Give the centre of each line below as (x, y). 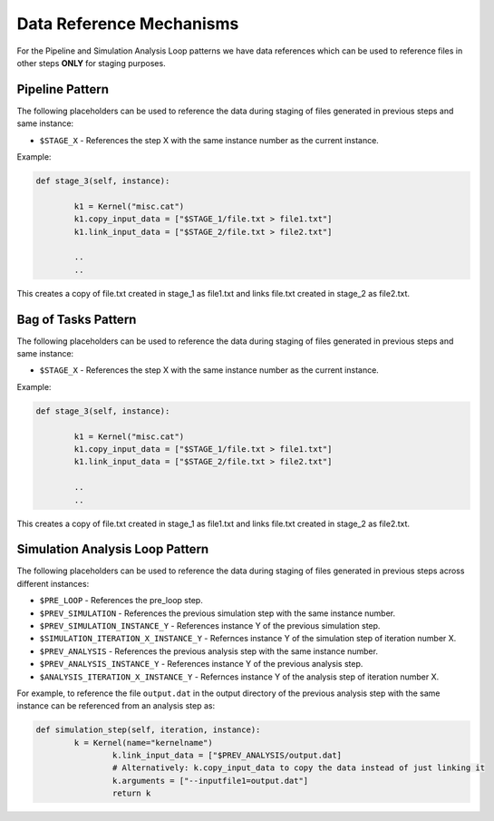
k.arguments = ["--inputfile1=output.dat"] (210, 781)
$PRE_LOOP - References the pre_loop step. (121, 601)
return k (131, 793)
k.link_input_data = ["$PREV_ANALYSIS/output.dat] (227, 756)
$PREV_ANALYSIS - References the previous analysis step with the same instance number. (208, 651)
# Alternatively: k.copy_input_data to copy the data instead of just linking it (298, 768)
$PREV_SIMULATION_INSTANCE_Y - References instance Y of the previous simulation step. (210, 625)
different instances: (53, 583)
